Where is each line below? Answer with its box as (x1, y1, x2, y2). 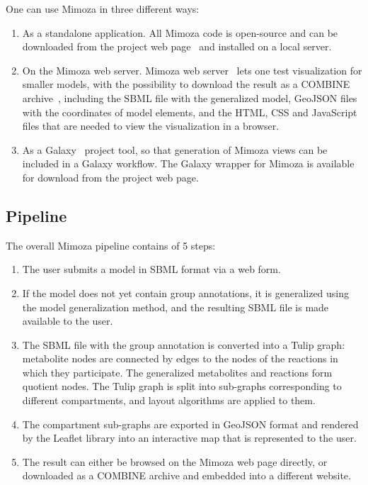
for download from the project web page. (22, 169, 199, 184)
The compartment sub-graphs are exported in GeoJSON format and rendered (22, 416, 359, 431)
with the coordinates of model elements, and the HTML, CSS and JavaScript (22, 104, 357, 119)
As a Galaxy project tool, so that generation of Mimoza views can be (22, 142, 328, 157)
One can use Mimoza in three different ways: (6, 1, 200, 16)
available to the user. (22, 313, 113, 328)
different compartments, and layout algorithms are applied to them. (22, 393, 316, 408)
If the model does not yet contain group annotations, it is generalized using (22, 285, 350, 300)
